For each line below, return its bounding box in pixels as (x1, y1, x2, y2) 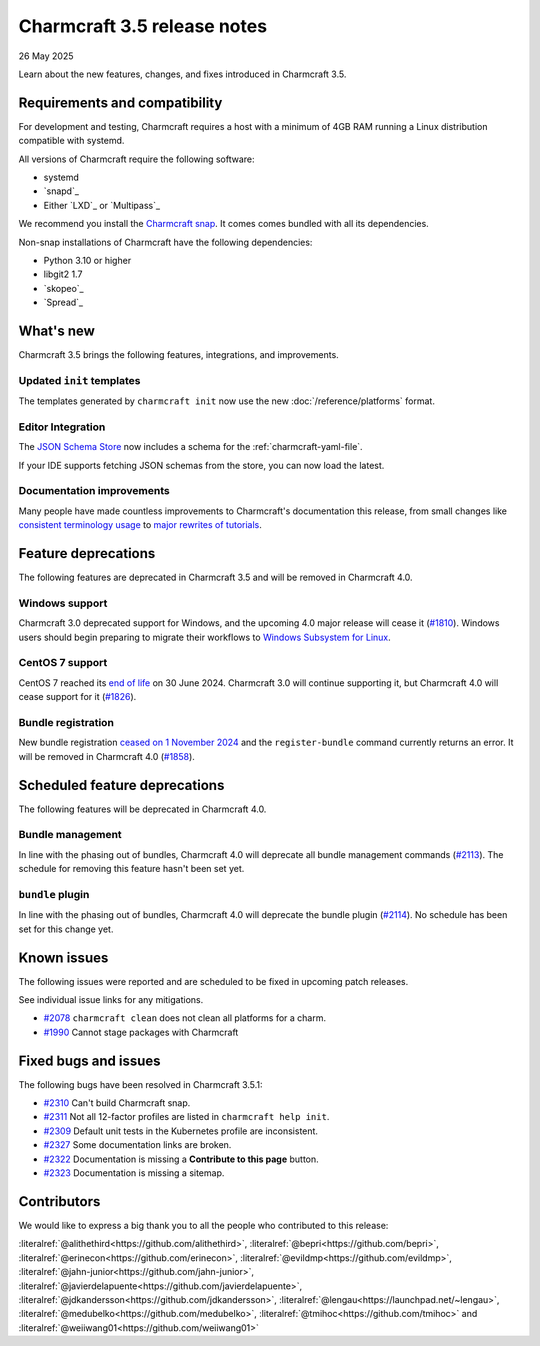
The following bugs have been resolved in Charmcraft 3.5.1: (18, 1078, 264, 1090)
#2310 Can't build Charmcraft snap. (43, 1097, 191, 1109)
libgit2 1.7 (43, 268, 83, 280)
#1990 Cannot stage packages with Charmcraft (43, 1026, 239, 1038)
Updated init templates (18, 373, 141, 387)
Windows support (18, 596, 108, 610)
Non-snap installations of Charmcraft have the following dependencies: (18, 236, 313, 248)
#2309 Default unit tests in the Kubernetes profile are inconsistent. (43, 1125, 319, 1137)
